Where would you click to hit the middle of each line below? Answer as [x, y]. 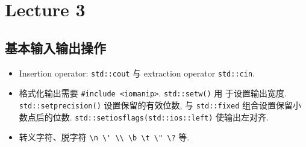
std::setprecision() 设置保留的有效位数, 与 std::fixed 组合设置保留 [156, 105]
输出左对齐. [247, 117]
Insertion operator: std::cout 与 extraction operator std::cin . [137, 73]
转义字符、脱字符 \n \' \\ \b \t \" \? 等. [104, 137]
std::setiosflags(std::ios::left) [144, 118]
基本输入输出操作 [55, 47]
